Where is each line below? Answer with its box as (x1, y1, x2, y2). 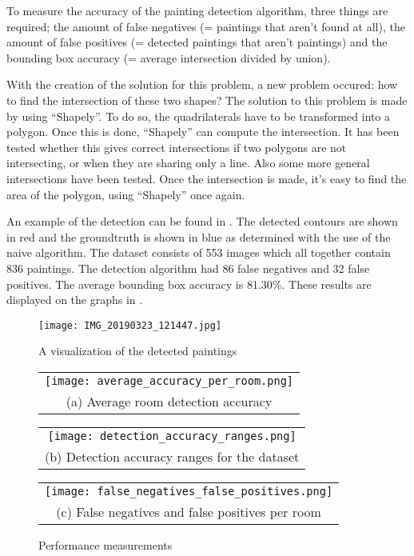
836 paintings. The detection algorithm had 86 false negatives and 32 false (6, 259, 370, 276)
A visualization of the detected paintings (38, 342, 237, 359)
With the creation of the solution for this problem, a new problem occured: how (6, 76, 398, 93)
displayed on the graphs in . (6, 291, 143, 308)
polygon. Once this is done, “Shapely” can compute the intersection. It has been (6, 123, 400, 140)
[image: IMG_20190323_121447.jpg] (38, 319, 222, 331)
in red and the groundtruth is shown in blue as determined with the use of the (6, 228, 391, 245)
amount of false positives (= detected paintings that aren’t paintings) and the (6, 34, 388, 50)
